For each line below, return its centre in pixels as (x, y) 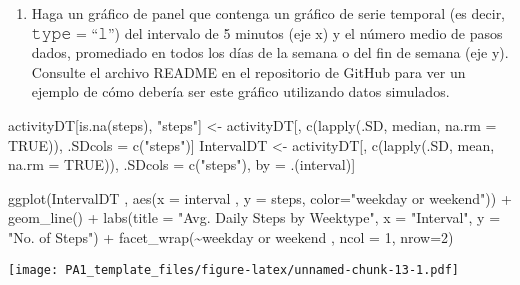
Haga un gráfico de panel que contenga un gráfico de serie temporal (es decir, (268, 13)
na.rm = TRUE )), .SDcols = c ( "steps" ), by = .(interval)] (182, 164)
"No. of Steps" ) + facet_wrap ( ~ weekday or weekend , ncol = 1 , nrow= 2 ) (231, 236)
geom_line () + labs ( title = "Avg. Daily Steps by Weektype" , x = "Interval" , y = (254, 217)
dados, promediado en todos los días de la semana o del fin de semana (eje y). (270, 52)
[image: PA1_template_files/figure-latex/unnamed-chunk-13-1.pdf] (234, 269)
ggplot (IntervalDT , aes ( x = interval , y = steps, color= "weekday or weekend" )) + (260, 197)
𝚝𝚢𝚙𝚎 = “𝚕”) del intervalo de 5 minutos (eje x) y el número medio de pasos (267, 32)
